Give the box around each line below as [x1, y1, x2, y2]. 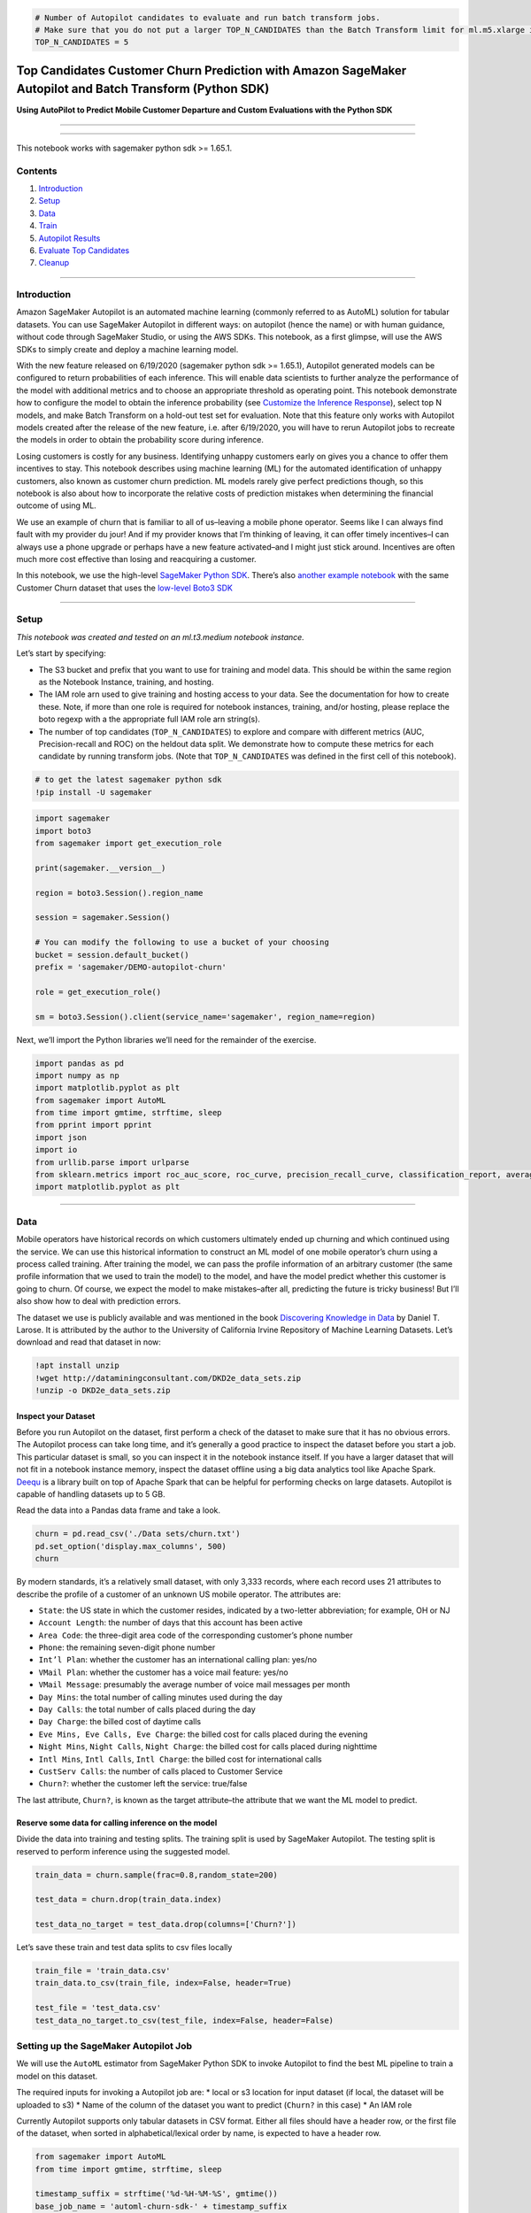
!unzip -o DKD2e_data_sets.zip [35, 1385, 172, 1396]
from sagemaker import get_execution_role [35, 838, 222, 849]
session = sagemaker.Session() [35, 913, 172, 922]
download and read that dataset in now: [16, 1337, 161, 1347]
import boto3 [35, 826, 92, 836]
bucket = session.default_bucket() [35, 950, 189, 960]
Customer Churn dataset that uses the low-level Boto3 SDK [16, 582, 234, 593]
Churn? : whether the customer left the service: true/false [38, 1778, 248, 1789]
